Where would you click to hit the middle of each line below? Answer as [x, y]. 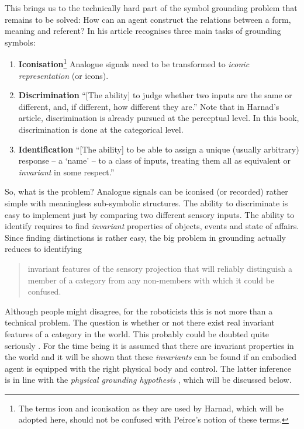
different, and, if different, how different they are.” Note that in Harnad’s [149, 106]
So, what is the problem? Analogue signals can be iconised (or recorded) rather [146, 191]
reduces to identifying [43, 249]
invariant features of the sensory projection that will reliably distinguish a [160, 268]
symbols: [20, 42]
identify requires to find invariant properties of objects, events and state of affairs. [152, 226]
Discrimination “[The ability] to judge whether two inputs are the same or [155, 95]
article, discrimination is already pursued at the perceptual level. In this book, [159, 118]
